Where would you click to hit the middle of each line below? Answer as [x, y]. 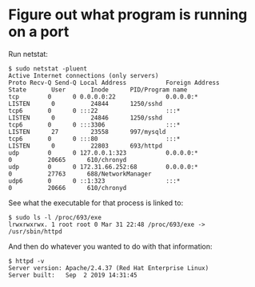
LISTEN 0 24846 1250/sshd [85, 118]
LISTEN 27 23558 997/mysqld [87, 131]
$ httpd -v [26, 261]
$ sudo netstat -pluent [48, 69]
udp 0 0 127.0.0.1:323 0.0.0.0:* [103, 153]
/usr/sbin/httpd [35, 231]
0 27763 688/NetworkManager [80, 174]
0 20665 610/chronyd [68, 160]
